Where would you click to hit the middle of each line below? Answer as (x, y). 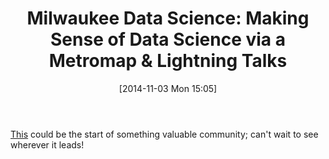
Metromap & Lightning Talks (168, 61)
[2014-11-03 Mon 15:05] (168, 88)
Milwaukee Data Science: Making (168, 18)
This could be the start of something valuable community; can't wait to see (164, 134)
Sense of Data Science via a (168, 39)
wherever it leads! (47, 144)
